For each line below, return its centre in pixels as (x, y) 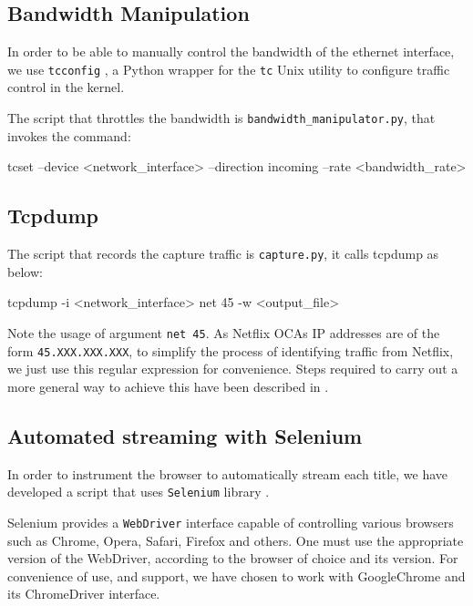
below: (25, 271)
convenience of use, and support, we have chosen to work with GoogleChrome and (236, 575)
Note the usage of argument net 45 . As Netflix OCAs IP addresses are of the (224, 332)
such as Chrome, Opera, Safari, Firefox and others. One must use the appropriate (236, 540)
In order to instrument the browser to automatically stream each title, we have (228, 473)
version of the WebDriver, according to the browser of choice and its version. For (233, 558)
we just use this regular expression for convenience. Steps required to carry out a (233, 369)
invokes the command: (69, 135)
